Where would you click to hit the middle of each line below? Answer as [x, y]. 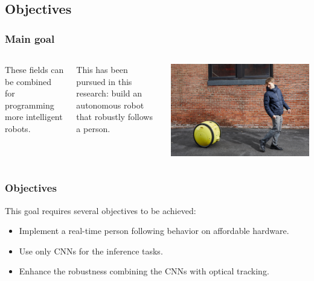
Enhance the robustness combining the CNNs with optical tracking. [144, 271]
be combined [28, 81]
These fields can [34, 69]
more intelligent [34, 117]
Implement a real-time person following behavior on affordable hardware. [154, 231]
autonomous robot [110, 105]
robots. [18, 128]
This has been [102, 69]
